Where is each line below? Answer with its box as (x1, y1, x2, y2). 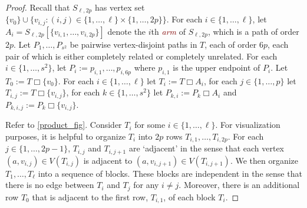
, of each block (163, 190, 216, 203)
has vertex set (94, 1, 145, 13)
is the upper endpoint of (173, 61, 260, 74)
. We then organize (230, 154, 299, 166)
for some (134, 118, 166, 131)
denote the (107, 25, 146, 37)
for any (133, 179, 159, 191)
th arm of (151, 25, 186, 37)
